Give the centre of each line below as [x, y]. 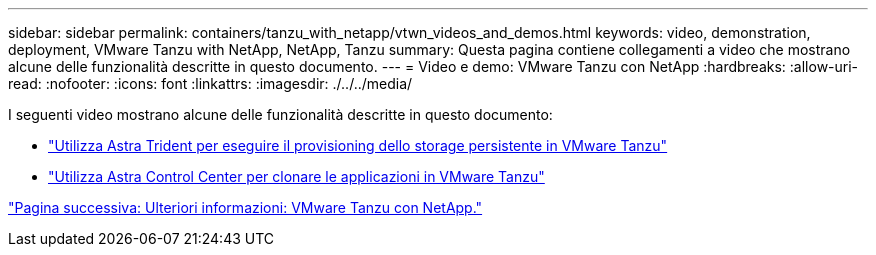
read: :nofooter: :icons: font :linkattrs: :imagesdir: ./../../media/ [210, 83]
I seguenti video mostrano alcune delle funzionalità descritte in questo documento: [280, 114]
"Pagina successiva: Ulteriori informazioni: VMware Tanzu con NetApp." [245, 207]
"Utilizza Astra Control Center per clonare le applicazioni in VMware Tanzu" [296, 176]
